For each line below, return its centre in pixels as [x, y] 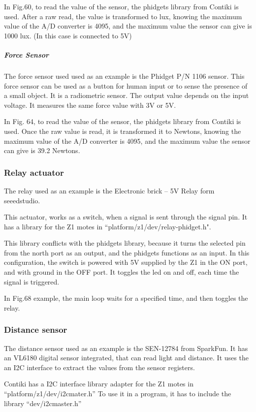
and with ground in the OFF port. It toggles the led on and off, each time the [122, 272]
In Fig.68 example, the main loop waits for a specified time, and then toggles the [126, 298]
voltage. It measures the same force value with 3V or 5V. [90, 105]
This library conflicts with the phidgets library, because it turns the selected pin [125, 243]
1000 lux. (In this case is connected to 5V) [68, 35]
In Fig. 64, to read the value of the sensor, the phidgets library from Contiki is [123, 121]
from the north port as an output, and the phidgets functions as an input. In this [127, 252]
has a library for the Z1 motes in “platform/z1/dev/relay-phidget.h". [108, 226]
